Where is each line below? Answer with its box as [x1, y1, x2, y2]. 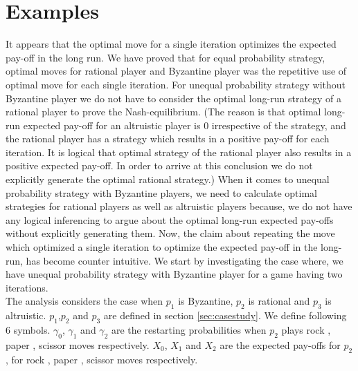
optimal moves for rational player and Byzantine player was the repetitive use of [6, 64, 347, 78]
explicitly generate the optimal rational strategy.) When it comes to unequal [6, 172, 330, 187]
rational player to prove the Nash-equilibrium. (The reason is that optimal [6, 104, 321, 119]
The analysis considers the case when [6, 294, 163, 308]
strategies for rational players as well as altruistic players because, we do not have [6, 199, 352, 213]
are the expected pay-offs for [220, 337, 341, 352]
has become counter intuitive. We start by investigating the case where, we [26, 253, 343, 267]
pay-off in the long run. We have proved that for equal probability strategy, [6, 50, 325, 64]
